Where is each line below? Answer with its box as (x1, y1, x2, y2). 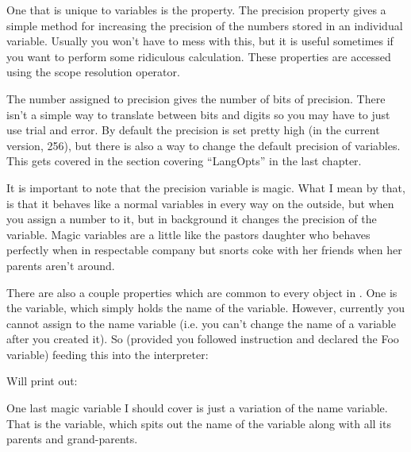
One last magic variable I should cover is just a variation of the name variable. (6, 400, 388, 416)
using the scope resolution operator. (6, 64, 180, 80)
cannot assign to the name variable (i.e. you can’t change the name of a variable (6, 315, 396, 331)
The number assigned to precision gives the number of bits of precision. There (6, 90, 386, 106)
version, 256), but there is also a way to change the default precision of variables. (6, 137, 401, 153)
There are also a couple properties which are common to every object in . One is (6, 284, 398, 300)
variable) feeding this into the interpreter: (6, 346, 209, 362)
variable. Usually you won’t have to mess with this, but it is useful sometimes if (6, 33, 394, 49)
